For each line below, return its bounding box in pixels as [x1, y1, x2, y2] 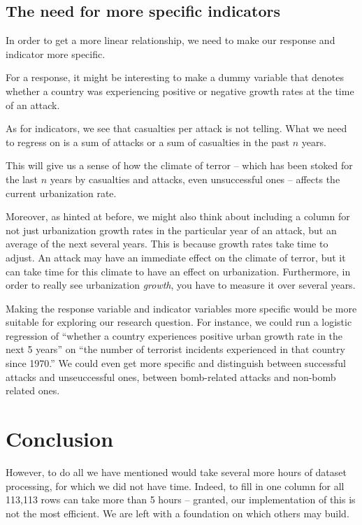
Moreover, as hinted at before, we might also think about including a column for [6, 209, 350, 224]
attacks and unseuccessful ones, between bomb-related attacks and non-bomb [6, 369, 336, 384]
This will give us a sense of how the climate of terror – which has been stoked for [6, 158, 353, 173]
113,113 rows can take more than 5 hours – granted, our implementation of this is [6, 492, 356, 507]
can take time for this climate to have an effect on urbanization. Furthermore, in [6, 264, 351, 278]
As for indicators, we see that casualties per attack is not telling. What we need [6, 121, 347, 136]
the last [6, 171, 38, 186]
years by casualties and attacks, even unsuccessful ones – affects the [50, 171, 340, 186]
